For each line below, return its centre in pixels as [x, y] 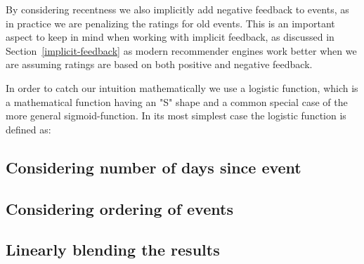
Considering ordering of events [119, 208]
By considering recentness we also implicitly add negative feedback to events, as [177, 9]
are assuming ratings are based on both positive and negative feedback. [159, 64]
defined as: [28, 129]
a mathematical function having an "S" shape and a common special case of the [177, 101]
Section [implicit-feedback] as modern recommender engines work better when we [181, 50]
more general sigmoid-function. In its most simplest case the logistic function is [176, 115]
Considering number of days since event [154, 167]
